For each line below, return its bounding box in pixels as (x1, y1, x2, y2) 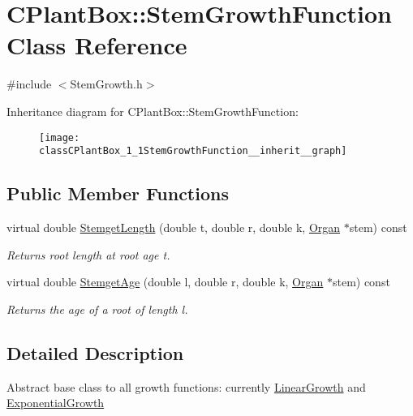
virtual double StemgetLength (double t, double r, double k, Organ (6, 219, 341, 236)
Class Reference (6, 28, 187, 62)
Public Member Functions (6, 181, 229, 206)
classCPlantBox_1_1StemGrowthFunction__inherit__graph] (39, 145, 347, 157)
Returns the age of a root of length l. (6, 300, 188, 317)
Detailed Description (6, 340, 184, 365)
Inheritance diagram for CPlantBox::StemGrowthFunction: (6, 102, 299, 119)
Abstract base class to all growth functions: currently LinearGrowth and (6, 378, 366, 395)
